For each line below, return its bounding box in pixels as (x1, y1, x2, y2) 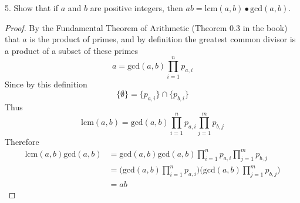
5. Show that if (5, 2, 59, 13)
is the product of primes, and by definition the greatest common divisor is (29, 33, 296, 45)
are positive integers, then (90, 2, 183, 13)
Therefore (5, 135, 39, 147)
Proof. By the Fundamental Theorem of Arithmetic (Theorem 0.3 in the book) (5, 21, 288, 33)
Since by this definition (5, 77, 87, 90)
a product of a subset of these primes (5, 44, 139, 56)
